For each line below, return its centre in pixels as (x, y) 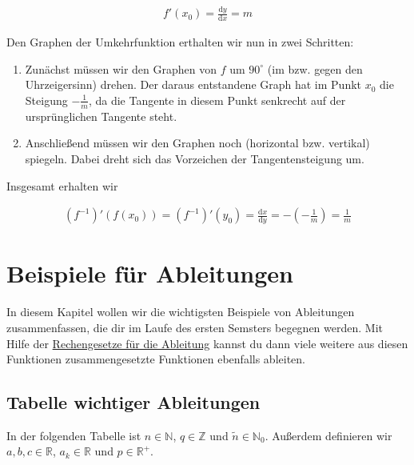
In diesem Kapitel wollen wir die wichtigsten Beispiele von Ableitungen (181, 312)
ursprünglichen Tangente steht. (101, 116)
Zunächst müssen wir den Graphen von (121, 68)
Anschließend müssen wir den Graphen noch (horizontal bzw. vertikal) (197, 143)
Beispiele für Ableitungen (150, 273)
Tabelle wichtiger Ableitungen (133, 402)
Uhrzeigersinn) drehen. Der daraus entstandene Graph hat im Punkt (193, 84)
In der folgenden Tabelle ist (74, 435)
